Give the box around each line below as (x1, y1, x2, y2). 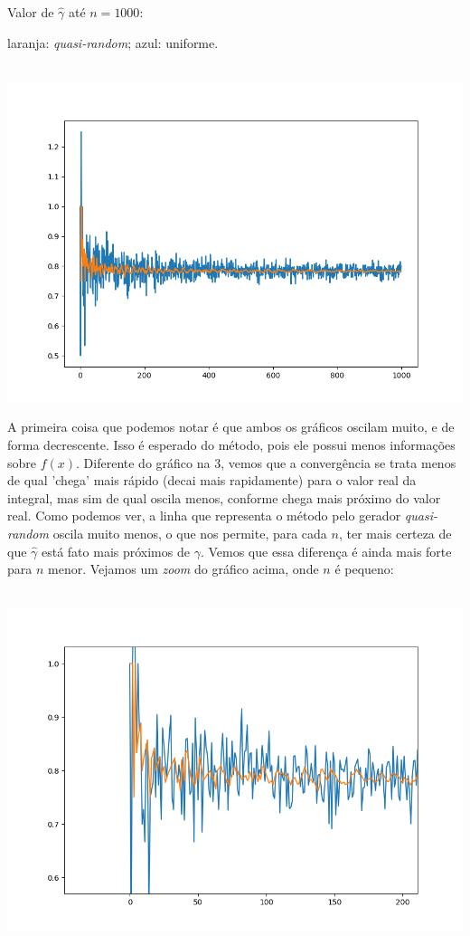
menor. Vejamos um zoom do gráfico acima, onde (48, 559, 319, 578)
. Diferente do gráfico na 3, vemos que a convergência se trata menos (76, 453, 456, 472)
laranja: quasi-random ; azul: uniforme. (7, 33, 219, 52)
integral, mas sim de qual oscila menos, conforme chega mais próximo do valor (7, 488, 441, 507)
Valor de (7, 3, 54, 21)
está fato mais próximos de (41, 541, 190, 560)
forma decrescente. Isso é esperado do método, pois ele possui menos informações (7, 435, 456, 454)
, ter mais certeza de (338, 524, 452, 543)
